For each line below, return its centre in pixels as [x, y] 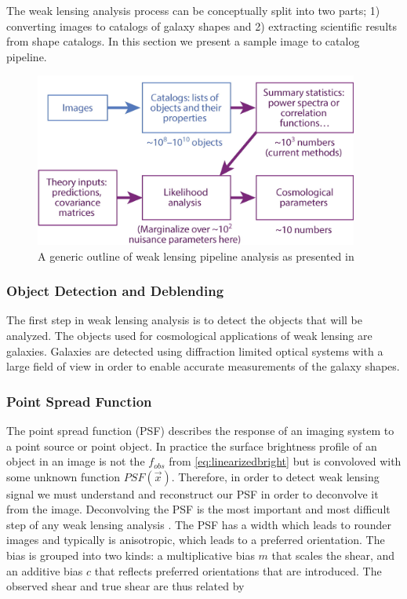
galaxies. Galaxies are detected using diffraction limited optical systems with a [195, 351]
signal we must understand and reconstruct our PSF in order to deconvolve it [193, 493]
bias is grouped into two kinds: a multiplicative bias [131, 555]
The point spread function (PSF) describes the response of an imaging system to [200, 430]
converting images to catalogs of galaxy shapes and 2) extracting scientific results [202, 26]
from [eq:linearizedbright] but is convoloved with [285, 461]
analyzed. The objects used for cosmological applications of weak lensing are [189, 335]
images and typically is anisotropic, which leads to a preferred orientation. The [196, 540]
